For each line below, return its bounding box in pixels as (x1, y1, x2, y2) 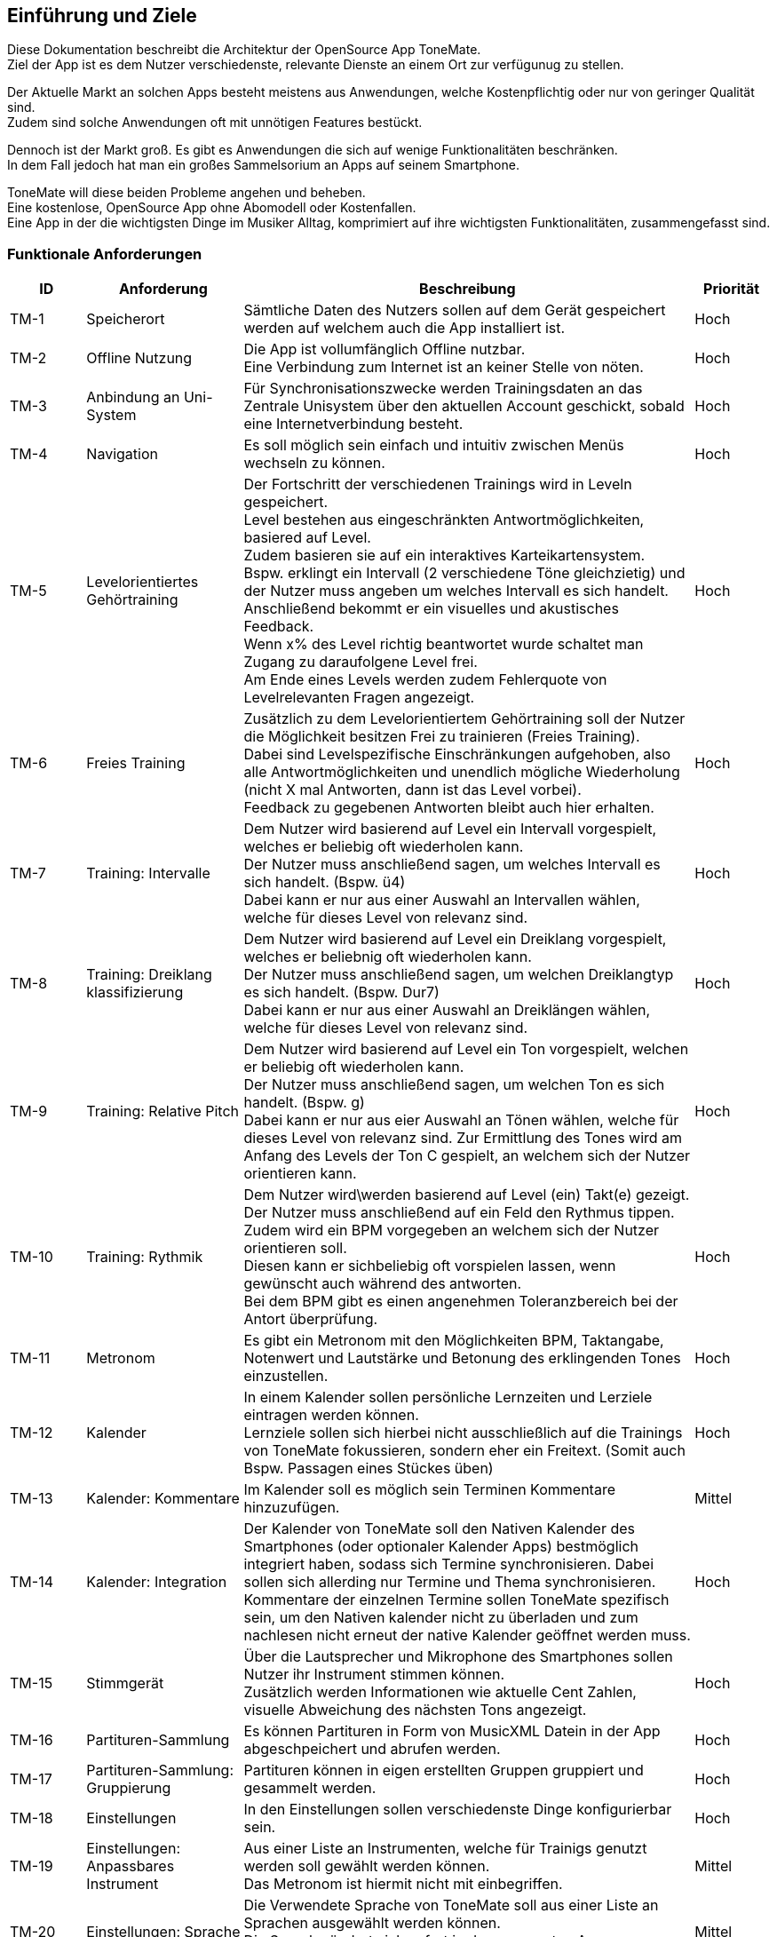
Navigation (86, 445, 158, 464)
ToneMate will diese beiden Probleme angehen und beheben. (7, 185, 366, 201)
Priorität (703, 280, 760, 298)
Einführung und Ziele (7, 4, 197, 27)
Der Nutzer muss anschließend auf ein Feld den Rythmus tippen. (243, 1203, 675, 1222)
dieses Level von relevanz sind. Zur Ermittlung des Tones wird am (243, 1129, 683, 1147)
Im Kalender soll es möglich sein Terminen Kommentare (243, 1481, 615, 1499)
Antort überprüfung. (243, 1310, 378, 1329)
